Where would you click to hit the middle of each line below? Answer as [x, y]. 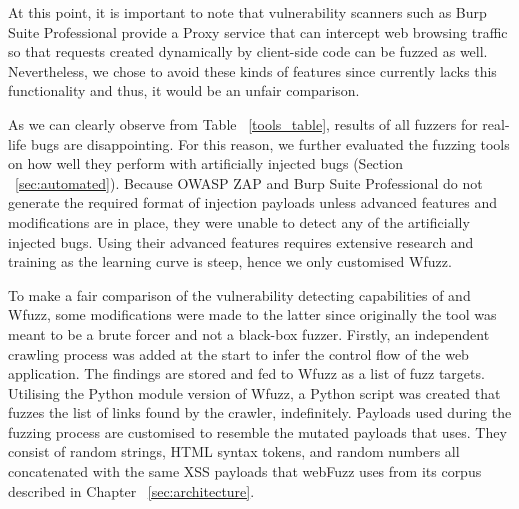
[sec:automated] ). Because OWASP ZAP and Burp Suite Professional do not [249, 182]
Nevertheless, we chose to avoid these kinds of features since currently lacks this [252, 70]
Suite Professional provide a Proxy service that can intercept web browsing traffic [258, 31]
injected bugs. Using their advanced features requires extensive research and [241, 241]
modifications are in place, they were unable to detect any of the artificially [239, 221]
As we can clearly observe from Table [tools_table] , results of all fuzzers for [243, 123]
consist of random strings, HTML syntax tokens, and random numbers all [234, 451]
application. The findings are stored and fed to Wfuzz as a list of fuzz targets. [246, 373]
